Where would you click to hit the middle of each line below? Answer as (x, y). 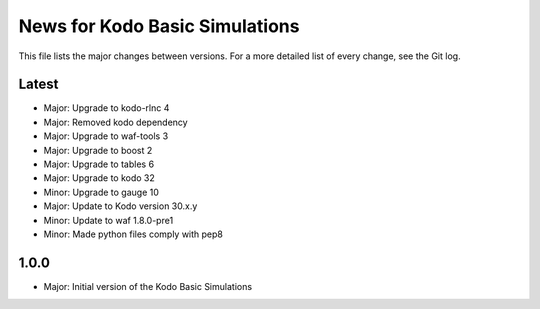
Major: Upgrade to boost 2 (98, 150)
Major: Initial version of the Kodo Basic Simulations (148, 286)
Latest (38, 84)
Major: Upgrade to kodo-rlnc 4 (106, 108)
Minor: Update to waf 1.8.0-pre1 (108, 220)
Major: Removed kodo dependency (116, 122)
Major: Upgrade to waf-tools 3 (106, 136)
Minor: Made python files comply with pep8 (133, 234)
